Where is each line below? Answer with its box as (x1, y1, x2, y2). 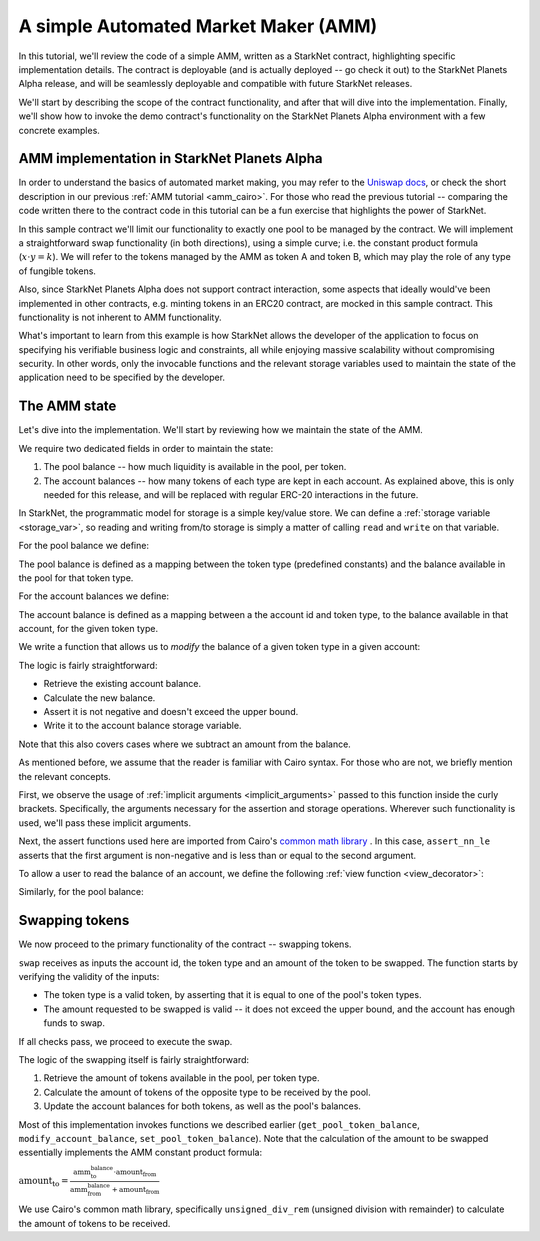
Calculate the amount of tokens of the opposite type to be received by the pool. (43, 1086, 372, 1098)
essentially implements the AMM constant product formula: (18, 1146, 263, 1159)
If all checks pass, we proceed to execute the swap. (18, 1035, 233, 1047)
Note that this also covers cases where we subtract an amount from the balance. (18, 738, 352, 750)
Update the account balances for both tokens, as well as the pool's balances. (43, 1100, 362, 1112)
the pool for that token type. (18, 571, 134, 584)
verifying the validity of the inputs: (18, 971, 160, 983)
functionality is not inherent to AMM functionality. (18, 311, 222, 323)
